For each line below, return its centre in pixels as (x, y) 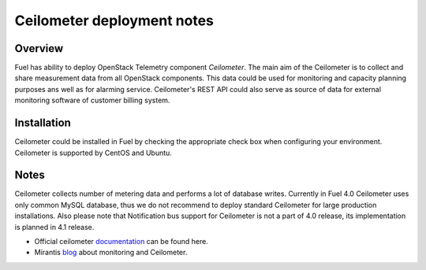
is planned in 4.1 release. (54, 227)
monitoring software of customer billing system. (92, 100)
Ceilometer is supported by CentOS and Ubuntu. (93, 153)
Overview (39, 48)
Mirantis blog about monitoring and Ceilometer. (111, 253)
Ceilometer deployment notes (114, 20)
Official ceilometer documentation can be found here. (121, 241)
